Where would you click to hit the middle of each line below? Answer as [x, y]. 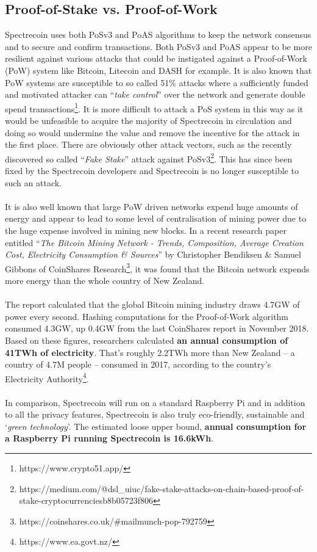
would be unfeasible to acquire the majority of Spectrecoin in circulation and [148, 121]
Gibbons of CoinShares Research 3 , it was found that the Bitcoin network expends [157, 267]
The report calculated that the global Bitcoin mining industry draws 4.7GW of [152, 304]
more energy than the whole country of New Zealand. [105, 281]
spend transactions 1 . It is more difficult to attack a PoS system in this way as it [154, 107]
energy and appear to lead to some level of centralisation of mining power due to [156, 218]
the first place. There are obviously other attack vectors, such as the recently [148, 144]
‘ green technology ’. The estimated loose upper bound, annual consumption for [156, 426]
